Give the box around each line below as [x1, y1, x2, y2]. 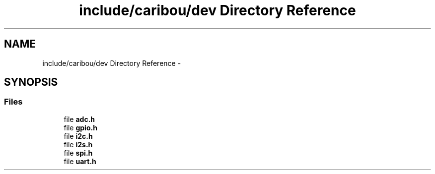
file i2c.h [64, 131, 93, 140]
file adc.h [64, 115, 95, 123]
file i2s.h [64, 140, 93, 149]
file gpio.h [64, 123, 97, 132]
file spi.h [64, 148, 93, 157]
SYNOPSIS [4, 76, 58, 89]
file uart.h [64, 157, 96, 166]
